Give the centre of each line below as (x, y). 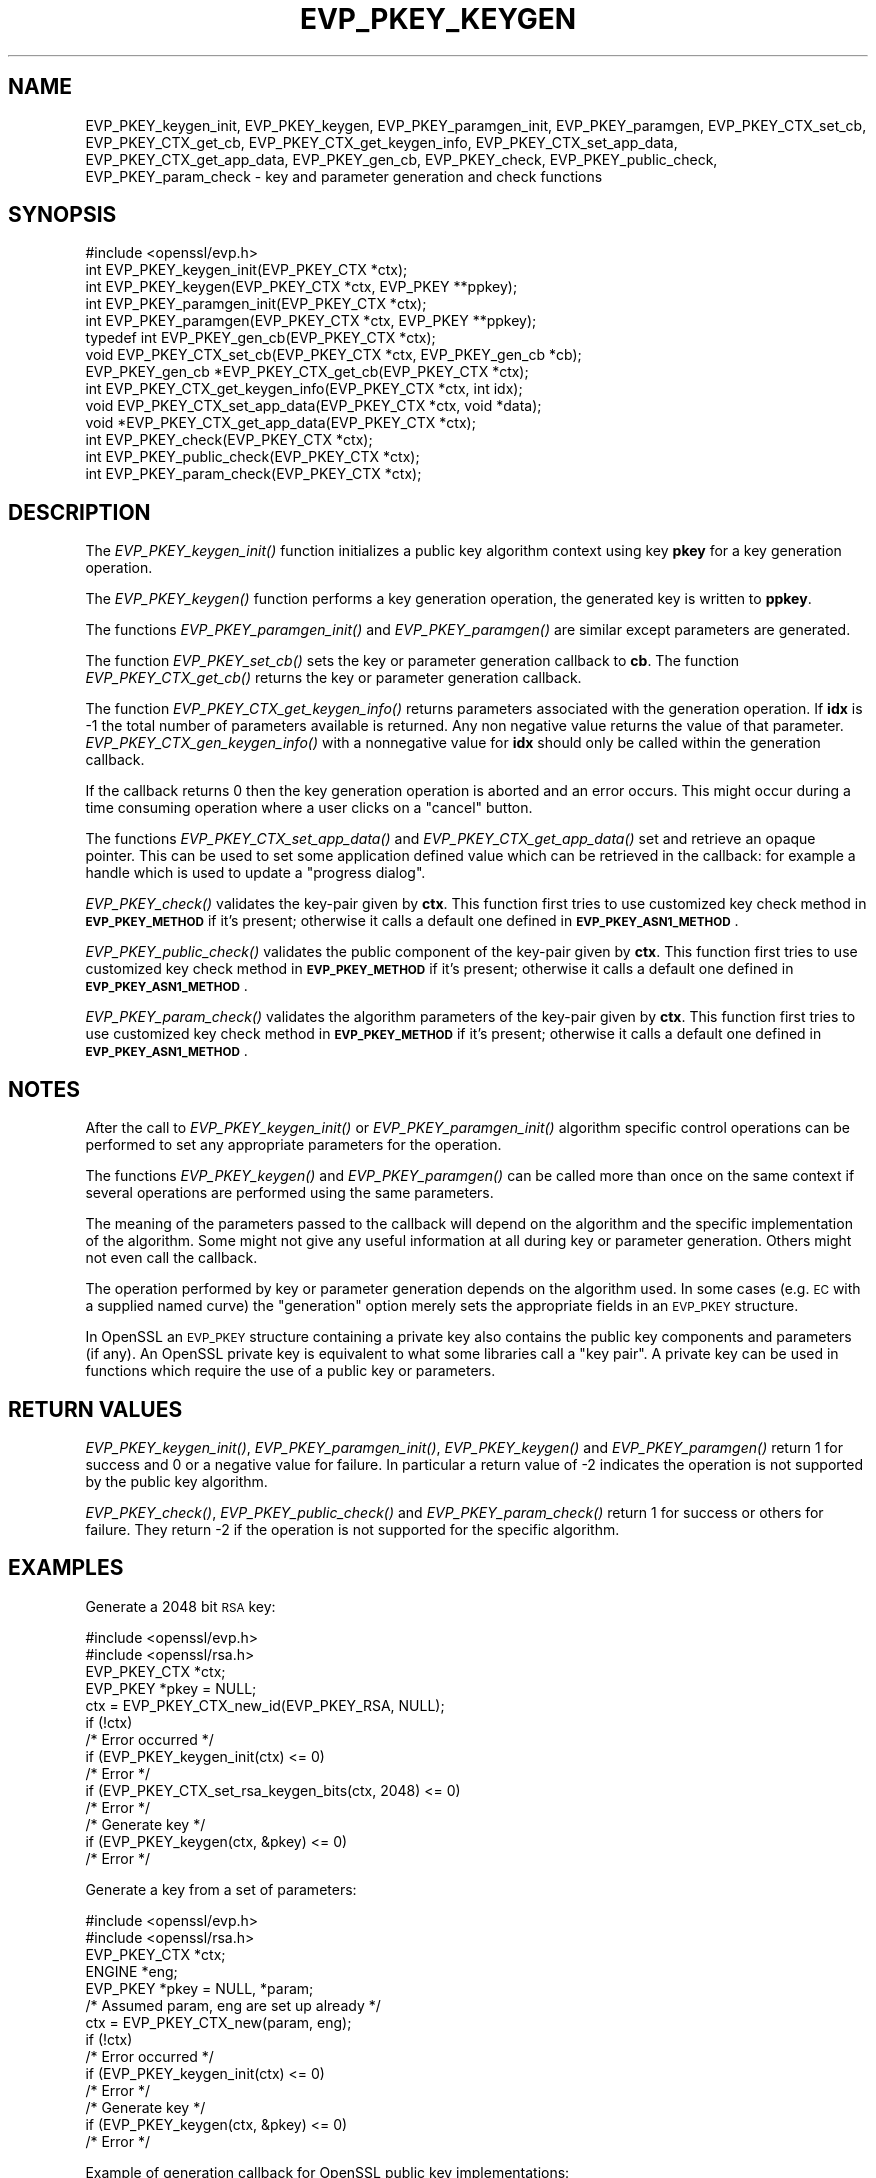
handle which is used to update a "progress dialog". (255, 873)
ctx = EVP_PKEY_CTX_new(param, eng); (218, 2022)
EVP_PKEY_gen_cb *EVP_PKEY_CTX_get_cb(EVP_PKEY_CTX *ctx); (307, 372)
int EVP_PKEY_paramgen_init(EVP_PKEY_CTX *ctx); (256, 304)
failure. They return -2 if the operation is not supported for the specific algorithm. (352, 1529)
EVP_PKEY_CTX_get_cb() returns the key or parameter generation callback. (333, 678)
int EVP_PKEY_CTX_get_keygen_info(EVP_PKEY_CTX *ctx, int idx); (304, 389)
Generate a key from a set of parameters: (221, 1889)
